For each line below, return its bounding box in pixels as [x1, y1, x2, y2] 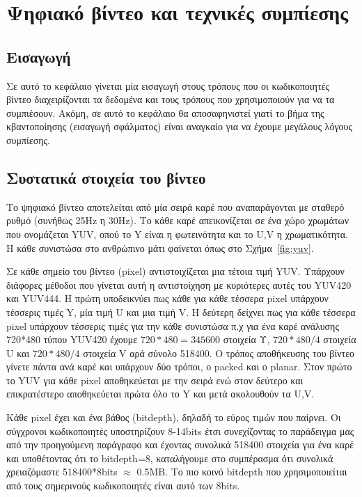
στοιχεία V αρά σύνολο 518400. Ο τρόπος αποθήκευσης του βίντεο [83, 345, 355, 360]
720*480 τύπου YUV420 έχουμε [6, 332, 138, 347]
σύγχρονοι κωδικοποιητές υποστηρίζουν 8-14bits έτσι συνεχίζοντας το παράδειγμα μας [6, 423, 354, 438]
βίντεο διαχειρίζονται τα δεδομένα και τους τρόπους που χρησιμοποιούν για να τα [6, 92, 335, 106]
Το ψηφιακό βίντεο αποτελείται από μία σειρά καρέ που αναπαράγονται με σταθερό [6, 199, 345, 214]
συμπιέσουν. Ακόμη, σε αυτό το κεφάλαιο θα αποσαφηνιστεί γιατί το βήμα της [6, 105, 324, 120]
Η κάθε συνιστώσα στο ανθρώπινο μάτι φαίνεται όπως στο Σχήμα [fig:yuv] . [6, 240, 314, 255]
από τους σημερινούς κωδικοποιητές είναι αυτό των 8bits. [6, 478, 240, 493]
